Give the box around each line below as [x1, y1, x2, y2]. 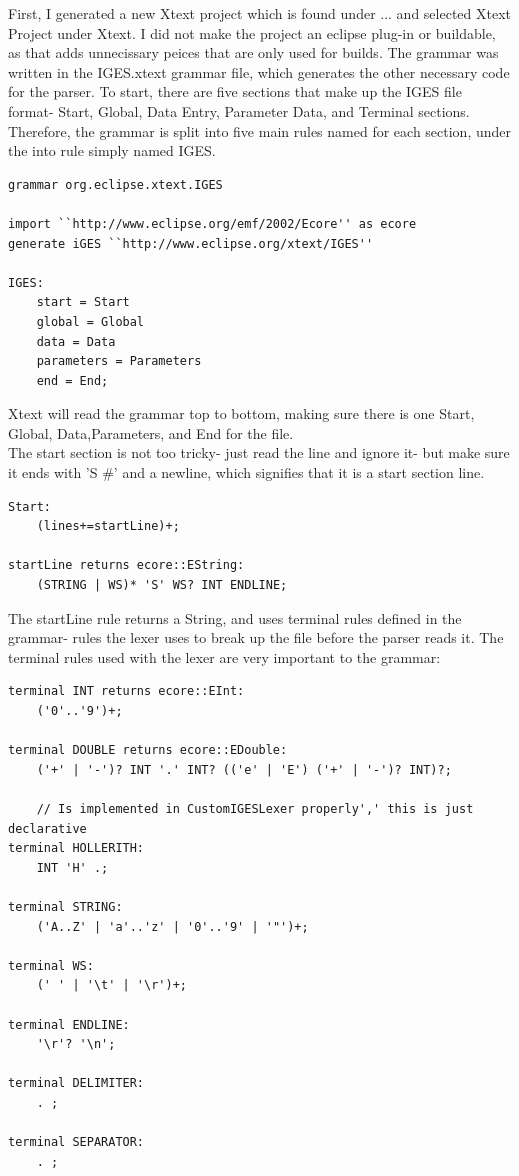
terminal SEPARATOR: [8, 1135, 145, 1150]
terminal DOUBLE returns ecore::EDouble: [8, 743, 288, 758]
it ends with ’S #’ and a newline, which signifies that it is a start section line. [8, 462, 485, 483]
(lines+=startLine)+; [36, 519, 180, 534]
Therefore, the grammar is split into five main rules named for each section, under [8, 120, 512, 141]
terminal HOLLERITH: [8, 841, 145, 856]
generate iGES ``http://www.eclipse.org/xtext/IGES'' [8, 236, 374, 251]
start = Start [36, 295, 130, 310]
